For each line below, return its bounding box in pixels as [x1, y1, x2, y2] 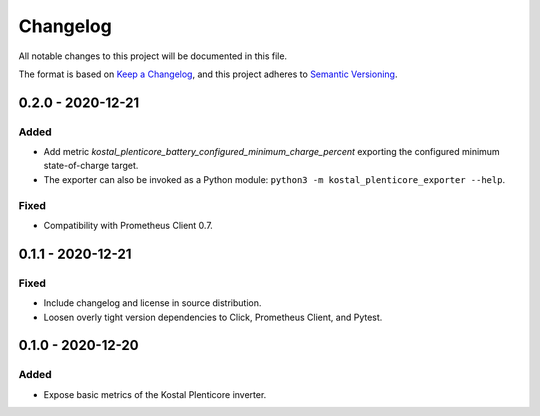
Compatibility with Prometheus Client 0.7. [43, 220, 214, 232]
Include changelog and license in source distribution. [43, 297, 262, 309]
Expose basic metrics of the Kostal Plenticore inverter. [43, 388, 267, 400]
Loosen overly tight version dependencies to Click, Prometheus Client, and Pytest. [43, 311, 383, 323]
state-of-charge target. [43, 160, 139, 172]
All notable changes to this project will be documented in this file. [18, 50, 288, 62]
